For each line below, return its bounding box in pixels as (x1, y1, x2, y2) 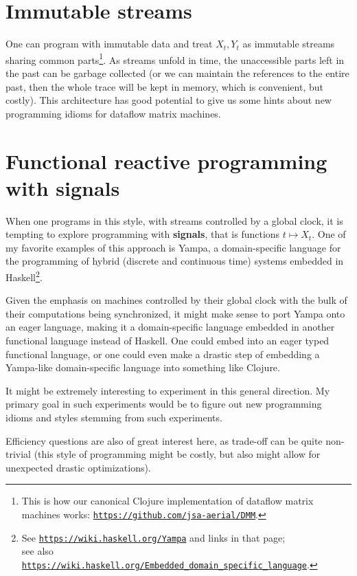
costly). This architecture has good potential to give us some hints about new (5, 93, 332, 107)
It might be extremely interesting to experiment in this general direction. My (5, 383, 330, 397)
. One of (312, 227, 346, 241)
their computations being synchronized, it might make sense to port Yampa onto (5, 306, 345, 320)
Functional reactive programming (5, 146, 327, 175)
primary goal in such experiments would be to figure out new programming (5, 397, 322, 411)
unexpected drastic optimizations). (5, 460, 151, 474)
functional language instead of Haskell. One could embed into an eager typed (5, 333, 330, 348)
